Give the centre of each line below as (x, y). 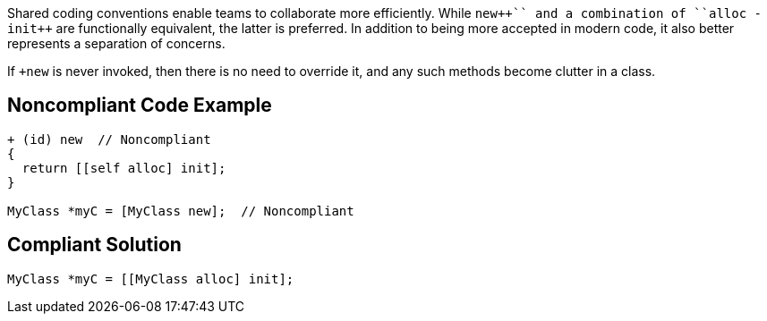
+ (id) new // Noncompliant (109, 139)
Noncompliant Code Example (140, 106)
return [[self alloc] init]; (124, 168)
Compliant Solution (94, 245)
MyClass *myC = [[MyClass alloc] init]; (151, 279)
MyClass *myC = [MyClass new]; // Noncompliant (181, 211)
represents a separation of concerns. (116, 43)
